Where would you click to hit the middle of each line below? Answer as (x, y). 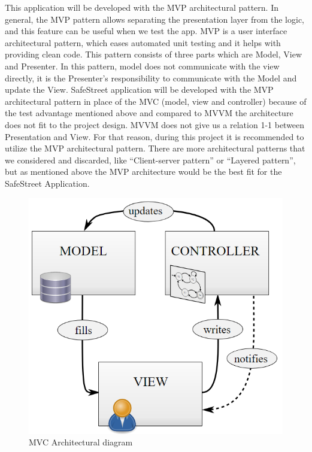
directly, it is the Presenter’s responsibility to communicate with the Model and (151, 78)
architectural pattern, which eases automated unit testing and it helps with (143, 42)
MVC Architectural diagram (81, 442)
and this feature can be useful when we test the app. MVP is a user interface (146, 31)
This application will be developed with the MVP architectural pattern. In (142, 7)
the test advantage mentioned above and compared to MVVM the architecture (149, 113)
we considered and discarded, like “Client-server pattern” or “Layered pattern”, (150, 160)
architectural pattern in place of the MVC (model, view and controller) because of (156, 101)
